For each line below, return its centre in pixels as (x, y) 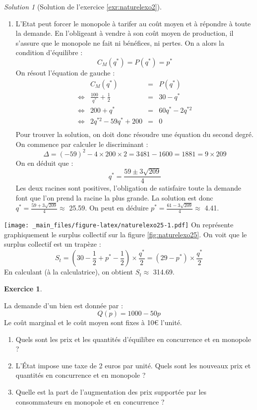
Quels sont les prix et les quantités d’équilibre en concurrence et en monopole (133, 339)
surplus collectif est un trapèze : (53, 244)
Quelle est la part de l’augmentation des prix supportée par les (111, 392)
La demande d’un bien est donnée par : (64, 305)
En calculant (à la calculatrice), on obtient (69, 272)
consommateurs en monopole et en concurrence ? (90, 401)
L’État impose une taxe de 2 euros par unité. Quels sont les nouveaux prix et (133, 365)
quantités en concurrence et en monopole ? (81, 375)
